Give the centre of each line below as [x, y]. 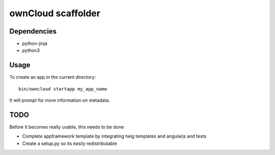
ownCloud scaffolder [55, 13]
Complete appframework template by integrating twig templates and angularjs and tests [114, 136]
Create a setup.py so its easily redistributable [70, 143]
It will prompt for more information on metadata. [60, 100]
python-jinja [35, 44]
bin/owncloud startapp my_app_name [63, 89]
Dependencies [33, 31]
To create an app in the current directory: [53, 77]
